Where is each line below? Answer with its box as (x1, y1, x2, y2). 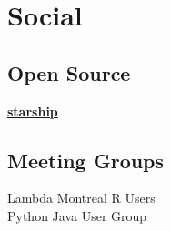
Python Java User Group (7, 206, 147, 225)
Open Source (7, 58, 131, 86)
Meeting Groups (7, 146, 165, 174)
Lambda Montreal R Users (7, 188, 156, 207)
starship (7, 101, 58, 120)
